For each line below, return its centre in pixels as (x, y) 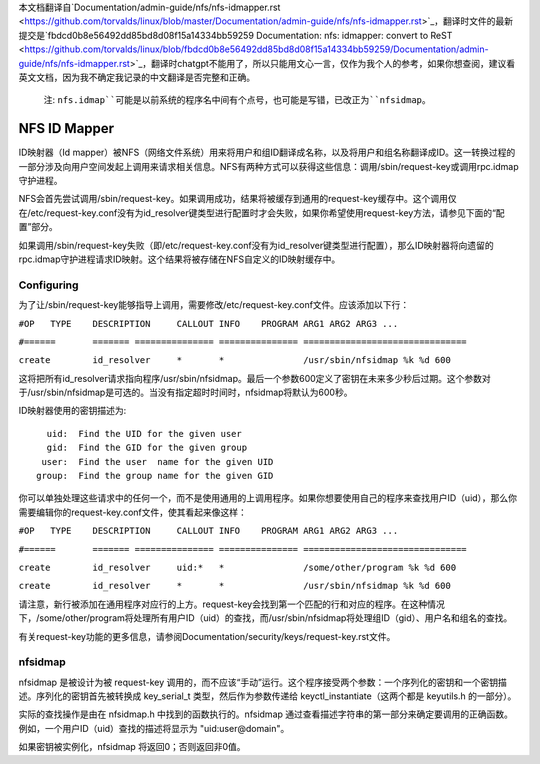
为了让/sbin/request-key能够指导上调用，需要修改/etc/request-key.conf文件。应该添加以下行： (214, 305)
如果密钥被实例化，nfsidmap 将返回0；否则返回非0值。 (132, 747)
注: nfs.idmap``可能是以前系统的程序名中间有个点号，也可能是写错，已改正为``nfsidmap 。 (237, 100)
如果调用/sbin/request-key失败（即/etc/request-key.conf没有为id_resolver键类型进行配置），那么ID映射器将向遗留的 (256, 245)
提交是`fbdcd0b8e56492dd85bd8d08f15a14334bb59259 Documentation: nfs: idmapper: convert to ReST (235, 35)
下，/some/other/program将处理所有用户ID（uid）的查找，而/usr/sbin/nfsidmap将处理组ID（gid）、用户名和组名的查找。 (265, 618)
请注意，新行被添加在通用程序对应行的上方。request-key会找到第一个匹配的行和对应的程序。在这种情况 (231, 604)
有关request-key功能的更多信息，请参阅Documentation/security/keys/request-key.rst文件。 (207, 636)
